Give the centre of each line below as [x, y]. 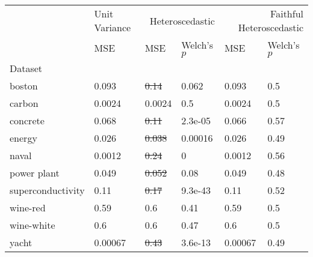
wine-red [28, 207]
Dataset [26, 68]
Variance [113, 27]
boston [24, 86]
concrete [27, 120]
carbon [24, 103]
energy [23, 138]
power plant [35, 173]
